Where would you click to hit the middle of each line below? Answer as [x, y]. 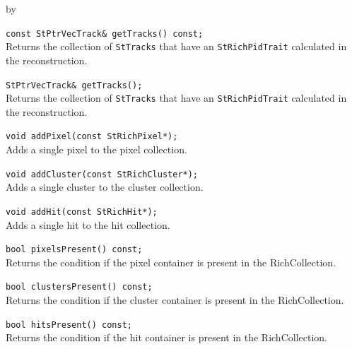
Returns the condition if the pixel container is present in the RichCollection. [171, 262]
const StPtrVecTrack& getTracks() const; [105, 34]
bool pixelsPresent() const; [74, 250]
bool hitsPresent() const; [69, 325]
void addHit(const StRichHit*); [82, 212]
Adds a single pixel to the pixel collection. [96, 149]
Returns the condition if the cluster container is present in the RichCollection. [175, 300]
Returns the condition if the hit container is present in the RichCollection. [166, 337]
